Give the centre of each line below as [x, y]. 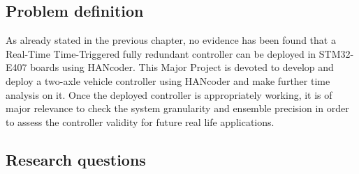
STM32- [336, 53]
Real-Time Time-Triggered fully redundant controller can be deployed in [161, 53]
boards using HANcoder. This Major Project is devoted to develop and [182, 67]
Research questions [76, 159]
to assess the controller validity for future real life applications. [140, 121]
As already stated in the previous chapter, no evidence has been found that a [171, 40]
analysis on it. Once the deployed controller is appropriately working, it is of [169, 94]
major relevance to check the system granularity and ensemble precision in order [177, 108]
